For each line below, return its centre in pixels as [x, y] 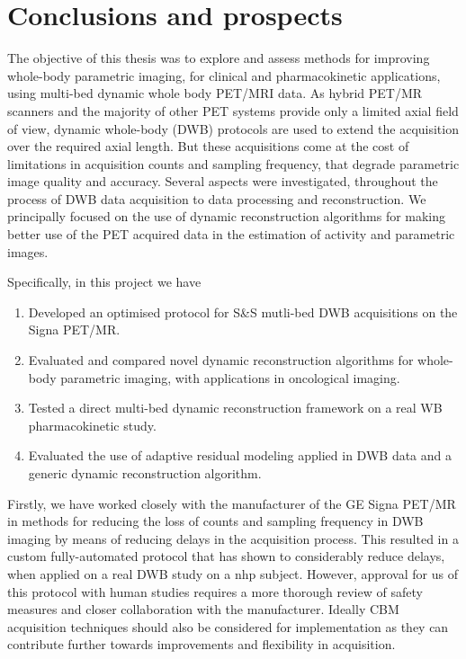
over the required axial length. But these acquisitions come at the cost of [208, 146]
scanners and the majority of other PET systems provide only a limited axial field [233, 110]
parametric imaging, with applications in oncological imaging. [230, 377]
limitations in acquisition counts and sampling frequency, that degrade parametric [233, 163]
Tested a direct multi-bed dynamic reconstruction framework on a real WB [235, 408]
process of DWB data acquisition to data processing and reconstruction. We [217, 198]
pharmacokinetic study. [92, 425]
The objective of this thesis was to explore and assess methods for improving [219, 58]
